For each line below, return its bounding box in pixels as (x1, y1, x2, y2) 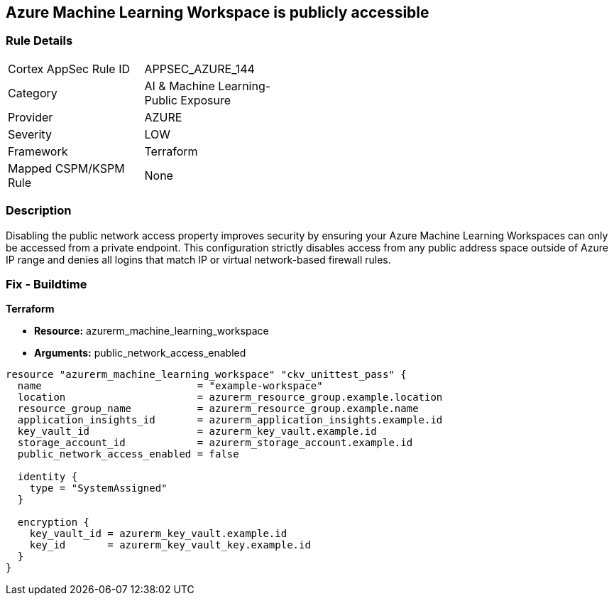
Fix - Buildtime (6, 276, 87, 291)
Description (6, 203, 72, 218)
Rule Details (6, 33, 73, 48)
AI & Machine (144, 78, 215, 93)
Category (8, 85, 57, 100)
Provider (8, 109, 53, 124)
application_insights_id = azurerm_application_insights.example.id (17, 414, 443, 426)
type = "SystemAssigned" (29, 482, 168, 494)
